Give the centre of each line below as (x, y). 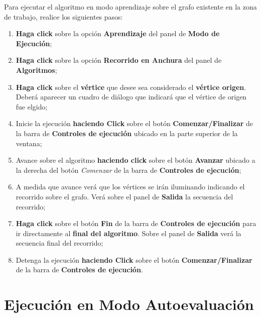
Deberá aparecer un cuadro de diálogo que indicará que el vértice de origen (131, 97)
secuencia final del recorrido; (59, 243)
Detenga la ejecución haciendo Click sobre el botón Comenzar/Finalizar (134, 259)
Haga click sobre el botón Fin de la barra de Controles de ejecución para (136, 223)
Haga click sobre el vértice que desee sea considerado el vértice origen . (131, 87)
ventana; (29, 143)
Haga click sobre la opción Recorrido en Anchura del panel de (119, 60)
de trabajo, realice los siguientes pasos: (63, 16)
